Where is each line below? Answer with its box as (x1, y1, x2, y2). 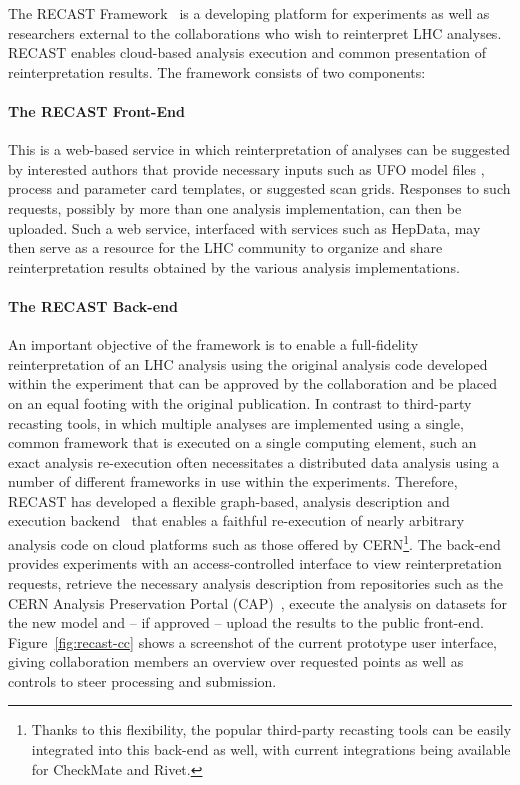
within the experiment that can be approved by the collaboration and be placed (8, 373, 497, 394)
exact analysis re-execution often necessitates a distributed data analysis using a (8, 451, 500, 472)
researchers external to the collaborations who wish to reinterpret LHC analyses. (8, 22, 502, 43)
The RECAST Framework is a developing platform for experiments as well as (8, 3, 490, 23)
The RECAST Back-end (8, 295, 178, 316)
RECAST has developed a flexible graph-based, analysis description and (8, 490, 450, 511)
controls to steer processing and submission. (8, 670, 277, 691)
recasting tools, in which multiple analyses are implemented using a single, (8, 412, 464, 433)
